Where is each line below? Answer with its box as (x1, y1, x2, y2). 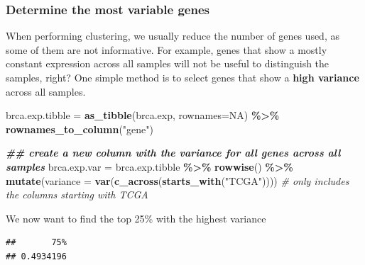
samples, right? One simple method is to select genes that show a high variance (6, 70, 359, 84)
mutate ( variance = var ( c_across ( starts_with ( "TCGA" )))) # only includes (6, 173, 349, 188)
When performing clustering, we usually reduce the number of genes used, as (6, 28, 339, 43)
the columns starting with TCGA (6, 187, 148, 202)
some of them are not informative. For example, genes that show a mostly (6, 42, 327, 57)
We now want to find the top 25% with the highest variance (6, 210, 266, 225)
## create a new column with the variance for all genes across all (6, 145, 341, 160)
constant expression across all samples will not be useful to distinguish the (6, 56, 329, 71)
